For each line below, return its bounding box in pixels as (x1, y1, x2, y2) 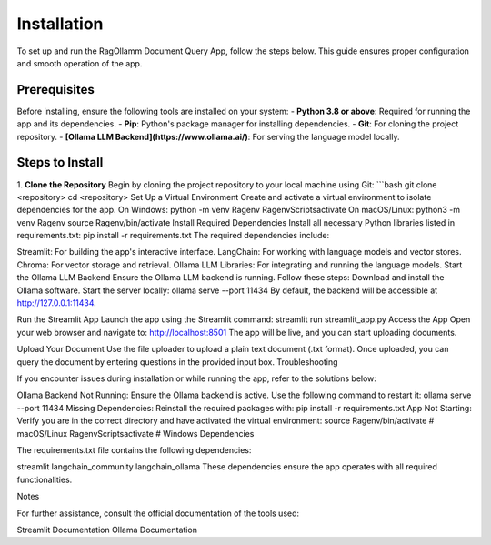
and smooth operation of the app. (16, 57, 143, 68)
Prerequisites (16, 82, 95, 97)
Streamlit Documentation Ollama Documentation (16, 524, 197, 535)
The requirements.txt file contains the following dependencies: (16, 444, 252, 455)
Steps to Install (16, 155, 104, 170)
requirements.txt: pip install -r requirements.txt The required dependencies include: (16, 230, 330, 241)
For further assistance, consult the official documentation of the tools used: (16, 508, 300, 519)
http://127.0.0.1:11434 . (16, 298, 97, 308)
